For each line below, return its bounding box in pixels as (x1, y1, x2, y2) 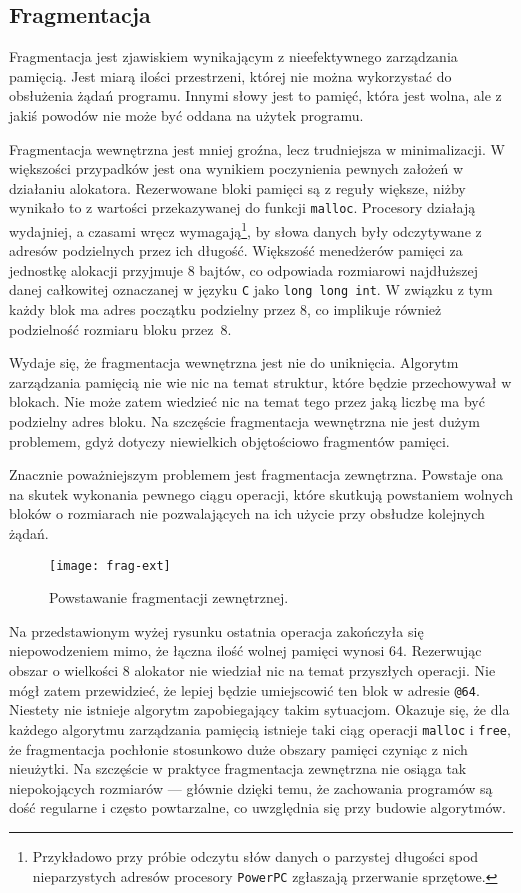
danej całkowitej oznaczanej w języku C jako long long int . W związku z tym (9, 279, 493, 300)
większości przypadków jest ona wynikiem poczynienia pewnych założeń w (9, 158, 464, 179)
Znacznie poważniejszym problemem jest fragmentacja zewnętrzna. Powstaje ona (9, 464, 503, 485)
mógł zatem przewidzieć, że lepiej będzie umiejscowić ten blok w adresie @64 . (9, 679, 480, 700)
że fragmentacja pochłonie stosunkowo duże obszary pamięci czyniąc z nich (9, 738, 468, 759)
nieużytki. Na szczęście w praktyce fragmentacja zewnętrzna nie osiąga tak (9, 758, 467, 779)
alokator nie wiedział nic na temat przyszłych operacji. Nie (134, 660, 496, 681)
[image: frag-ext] (49, 558, 171, 573)
